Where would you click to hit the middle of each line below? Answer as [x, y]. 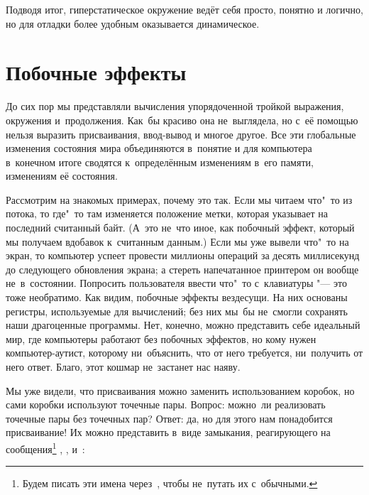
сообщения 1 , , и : [45, 447]
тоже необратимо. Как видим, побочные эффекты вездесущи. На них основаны [177, 297]
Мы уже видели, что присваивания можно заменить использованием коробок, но [180, 390]
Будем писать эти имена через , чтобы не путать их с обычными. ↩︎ [170, 483]
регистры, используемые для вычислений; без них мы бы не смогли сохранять [177, 311]
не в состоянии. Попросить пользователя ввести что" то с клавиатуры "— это [176, 283]
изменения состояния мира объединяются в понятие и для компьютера [159, 148]
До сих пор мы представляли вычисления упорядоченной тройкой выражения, [175, 106]
